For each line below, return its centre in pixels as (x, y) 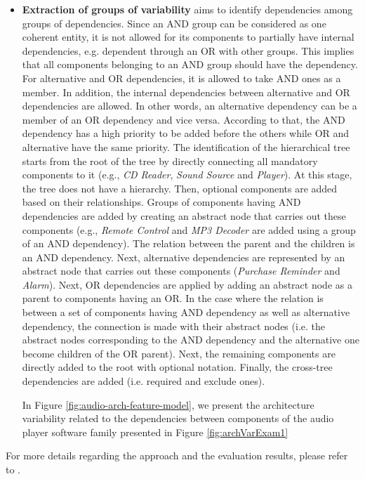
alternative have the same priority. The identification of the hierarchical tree (186, 146)
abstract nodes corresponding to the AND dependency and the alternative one (191, 340)
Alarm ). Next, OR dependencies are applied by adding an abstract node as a (187, 284)
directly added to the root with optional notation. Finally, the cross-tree (177, 367)
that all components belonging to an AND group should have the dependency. (190, 64)
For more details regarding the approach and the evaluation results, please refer (177, 455)
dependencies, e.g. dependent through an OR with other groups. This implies (188, 50)
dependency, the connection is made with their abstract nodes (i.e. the (173, 326)
